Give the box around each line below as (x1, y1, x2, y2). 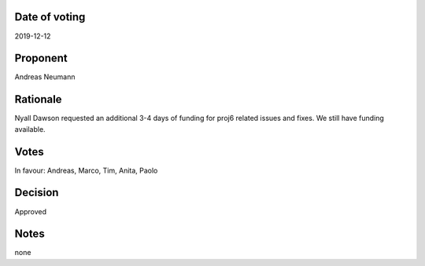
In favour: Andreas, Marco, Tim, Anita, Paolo (14, 166, 158, 175)
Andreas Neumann (14, 72, 76, 82)
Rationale (14, 93, 62, 106)
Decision (14, 186, 59, 199)
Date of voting (14, 10, 86, 24)
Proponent (14, 52, 68, 65)
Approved (14, 206, 47, 216)
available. (14, 124, 46, 133)
